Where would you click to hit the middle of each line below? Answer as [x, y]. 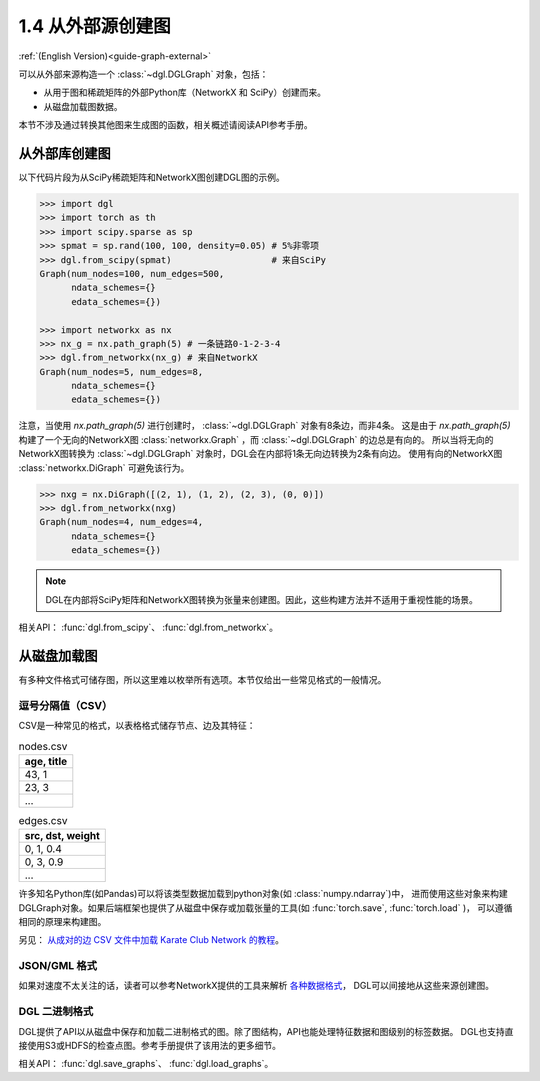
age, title [46, 761]
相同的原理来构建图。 [62, 921]
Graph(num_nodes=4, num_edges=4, [121, 522]
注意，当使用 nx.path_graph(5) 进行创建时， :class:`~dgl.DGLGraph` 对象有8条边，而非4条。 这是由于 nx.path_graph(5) [264, 426]
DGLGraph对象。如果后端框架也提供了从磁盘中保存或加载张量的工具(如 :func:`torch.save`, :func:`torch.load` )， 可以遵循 [265, 907]
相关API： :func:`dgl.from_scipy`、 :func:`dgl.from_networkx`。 [148, 627]
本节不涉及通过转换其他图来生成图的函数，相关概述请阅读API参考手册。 [166, 125]
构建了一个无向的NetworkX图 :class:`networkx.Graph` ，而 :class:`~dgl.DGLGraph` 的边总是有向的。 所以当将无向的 [256, 439]
